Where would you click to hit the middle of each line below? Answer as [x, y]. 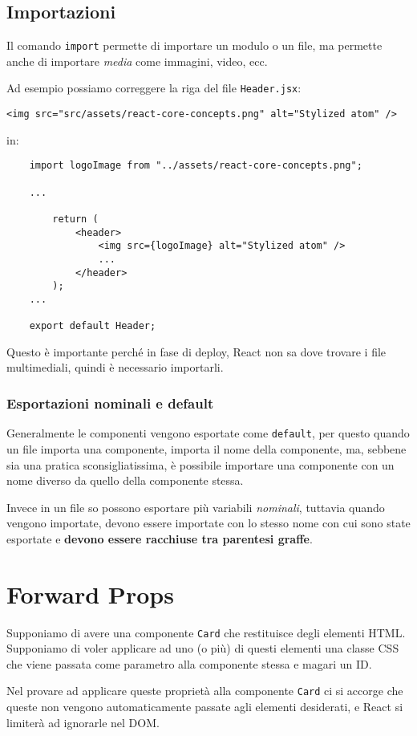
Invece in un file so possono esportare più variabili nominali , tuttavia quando [196, 507]
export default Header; [93, 326]
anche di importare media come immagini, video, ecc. [137, 61]
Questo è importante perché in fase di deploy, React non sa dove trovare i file [196, 351]
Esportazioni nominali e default [110, 403]
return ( [75, 219]
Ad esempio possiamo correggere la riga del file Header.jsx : [154, 88]
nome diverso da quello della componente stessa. [125, 480]
